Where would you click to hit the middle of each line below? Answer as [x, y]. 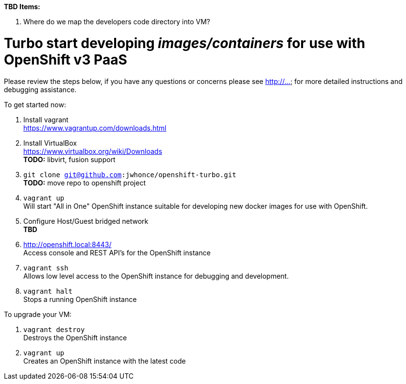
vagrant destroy [54, 329]
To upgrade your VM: [38, 314]
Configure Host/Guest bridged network [86, 221]
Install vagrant [46, 119]
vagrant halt [48, 291]
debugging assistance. [40, 89]
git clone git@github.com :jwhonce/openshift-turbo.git [130, 175]
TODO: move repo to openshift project [85, 183]
